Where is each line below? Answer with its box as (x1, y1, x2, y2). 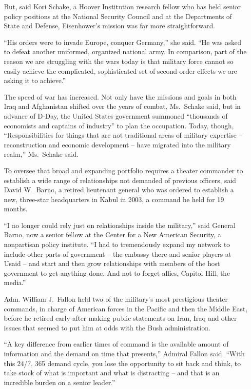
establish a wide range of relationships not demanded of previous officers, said (4, 175, 236, 185)
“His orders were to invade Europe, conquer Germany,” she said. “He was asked (4, 37, 242, 47)
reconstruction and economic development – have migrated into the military (4, 139, 231, 149)
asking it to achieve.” (4, 75, 66, 85)
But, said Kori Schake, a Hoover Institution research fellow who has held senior (4, 1, 241, 11)
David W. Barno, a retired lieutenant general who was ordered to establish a (4, 184, 234, 195)
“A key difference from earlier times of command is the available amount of (4, 339, 229, 349)
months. (4, 204, 28, 214)
